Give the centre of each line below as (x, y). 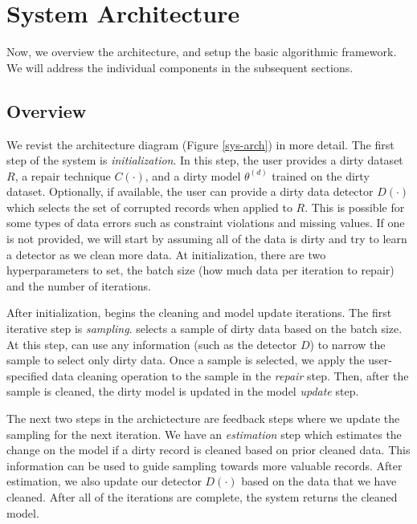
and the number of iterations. (79, 285)
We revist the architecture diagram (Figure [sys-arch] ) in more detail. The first (200, 144)
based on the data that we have (319, 481)
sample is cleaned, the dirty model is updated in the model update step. (183, 391)
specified (27, 375)
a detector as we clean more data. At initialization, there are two (166, 254)
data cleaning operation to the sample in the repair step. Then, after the (230, 375)
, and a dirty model (193, 175)
